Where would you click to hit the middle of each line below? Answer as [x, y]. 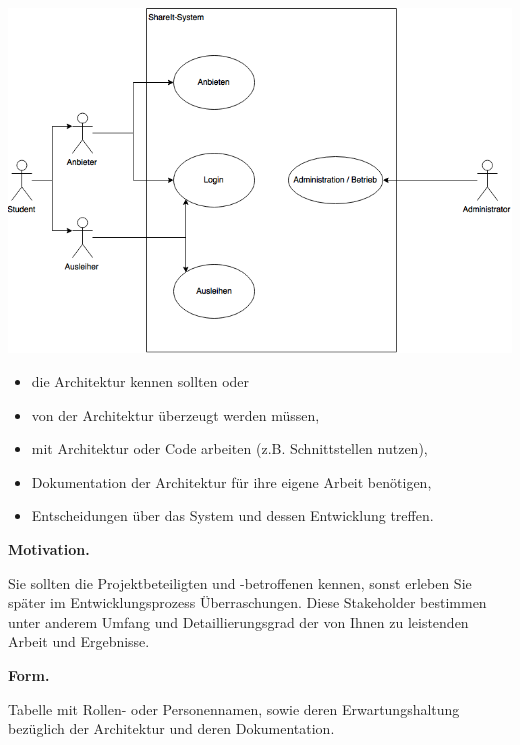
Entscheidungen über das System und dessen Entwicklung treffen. [232, 515]
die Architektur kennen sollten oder [140, 381]
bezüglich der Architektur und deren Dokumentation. [171, 728]
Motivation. [49, 549]
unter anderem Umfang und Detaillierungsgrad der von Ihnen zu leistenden [238, 621]
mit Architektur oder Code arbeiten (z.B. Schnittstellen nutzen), [229, 448]
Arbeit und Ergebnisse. [79, 641]
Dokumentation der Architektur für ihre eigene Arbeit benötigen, [231, 481]
